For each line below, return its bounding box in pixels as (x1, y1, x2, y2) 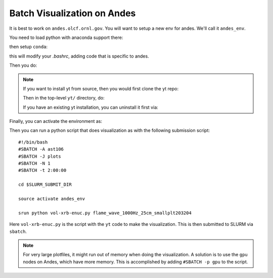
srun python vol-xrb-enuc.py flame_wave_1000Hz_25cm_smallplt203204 (18, 210, 192, 216)
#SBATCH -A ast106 (18, 147, 64, 152)
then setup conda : (9, 43, 48, 50)
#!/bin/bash (18, 139, 48, 145)
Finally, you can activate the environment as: (9, 118, 102, 124)
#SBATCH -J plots (18, 153, 61, 159)
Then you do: (9, 62, 37, 68)
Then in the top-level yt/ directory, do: (23, 95, 105, 101)
